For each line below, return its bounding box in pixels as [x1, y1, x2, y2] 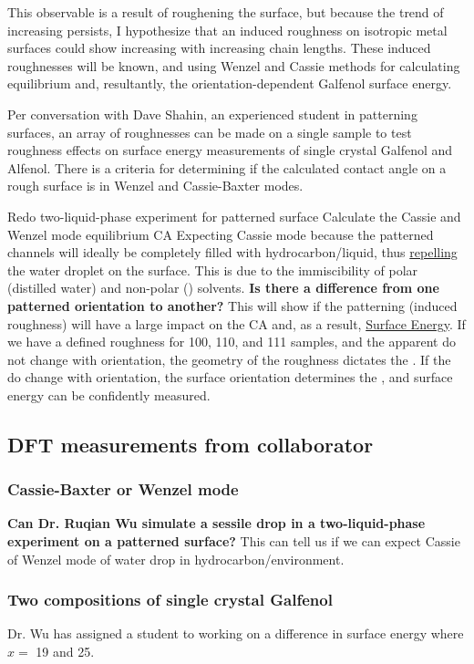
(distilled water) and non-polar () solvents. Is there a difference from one [7, 278, 439, 297]
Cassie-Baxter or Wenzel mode [7, 478, 239, 501]
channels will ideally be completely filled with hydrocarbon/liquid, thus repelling [7, 243, 458, 262]
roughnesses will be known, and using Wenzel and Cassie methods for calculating [7, 56, 460, 75]
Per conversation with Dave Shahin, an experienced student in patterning [7, 104, 417, 123]
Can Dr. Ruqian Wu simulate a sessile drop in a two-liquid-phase [7, 514, 426, 533]
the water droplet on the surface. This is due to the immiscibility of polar [7, 260, 418, 279]
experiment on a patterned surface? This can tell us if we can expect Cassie [7, 532, 460, 551]
